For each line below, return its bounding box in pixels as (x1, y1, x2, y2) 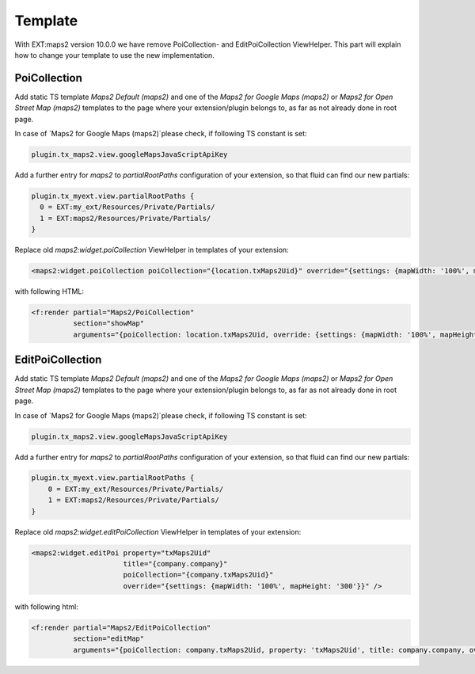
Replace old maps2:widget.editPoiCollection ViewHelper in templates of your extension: (14, 527, 302, 536)
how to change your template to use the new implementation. (14, 50, 215, 59)
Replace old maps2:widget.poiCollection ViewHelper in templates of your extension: (14, 246, 289, 255)
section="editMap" (72, 634, 145, 643)
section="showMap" (72, 319, 145, 328)
